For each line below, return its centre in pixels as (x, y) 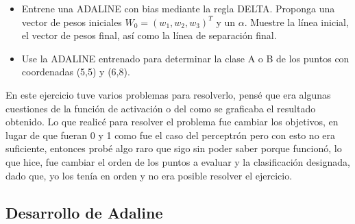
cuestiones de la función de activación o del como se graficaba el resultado (161, 108)
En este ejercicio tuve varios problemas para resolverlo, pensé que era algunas (168, 94)
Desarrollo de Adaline (84, 212)
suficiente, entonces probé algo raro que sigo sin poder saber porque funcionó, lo (174, 148)
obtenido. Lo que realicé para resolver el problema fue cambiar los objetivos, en (172, 122)
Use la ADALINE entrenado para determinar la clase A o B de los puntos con (185, 58)
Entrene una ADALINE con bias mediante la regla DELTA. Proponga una (178, 8)
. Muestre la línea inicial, (296, 22)
